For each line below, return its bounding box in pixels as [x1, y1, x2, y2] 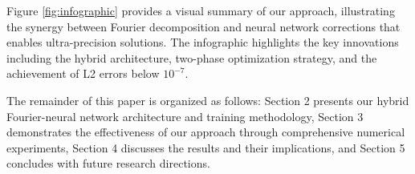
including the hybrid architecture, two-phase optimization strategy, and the [6, 49, 377, 66]
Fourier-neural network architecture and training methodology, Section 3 [6, 107, 364, 124]
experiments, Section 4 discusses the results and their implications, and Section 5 [6, 139, 405, 156]
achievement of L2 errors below [6, 65, 160, 82]
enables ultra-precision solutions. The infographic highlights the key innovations [6, 34, 399, 51]
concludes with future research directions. [6, 155, 210, 172]
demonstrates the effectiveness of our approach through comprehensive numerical [6, 123, 405, 140]
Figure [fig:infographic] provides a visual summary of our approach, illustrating [6, 2, 395, 18]
